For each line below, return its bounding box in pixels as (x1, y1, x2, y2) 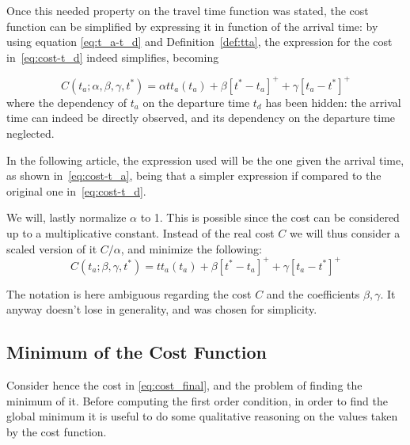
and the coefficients (266, 285, 360, 302)
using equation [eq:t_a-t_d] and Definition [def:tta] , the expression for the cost (6, 33, 393, 50)
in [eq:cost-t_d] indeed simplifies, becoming (6, 48, 219, 65)
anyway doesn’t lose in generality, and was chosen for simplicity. (6, 301, 317, 318)
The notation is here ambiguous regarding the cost (6, 285, 252, 302)
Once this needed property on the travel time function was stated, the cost (6, 2, 369, 18)
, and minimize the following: (120, 240, 262, 257)
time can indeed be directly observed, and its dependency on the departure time (6, 109, 396, 126)
